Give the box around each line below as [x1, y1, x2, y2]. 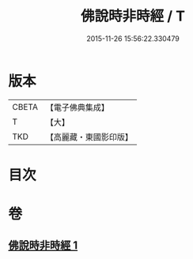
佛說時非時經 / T [80, 7, 186, 25]
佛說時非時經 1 [8, 238, 78, 253]
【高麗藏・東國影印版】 [45, 131, 133, 142]
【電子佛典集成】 [45, 102, 109, 113]
